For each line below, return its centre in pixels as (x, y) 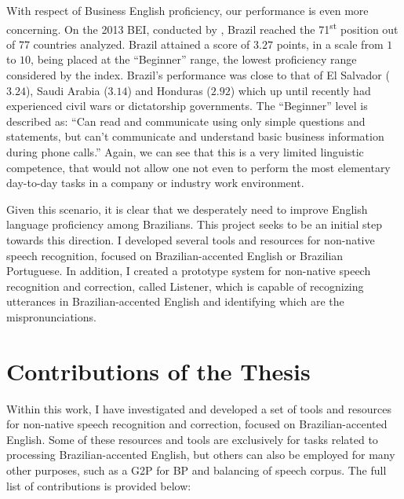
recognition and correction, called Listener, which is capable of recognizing (185, 286)
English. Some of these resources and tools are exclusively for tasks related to (192, 439)
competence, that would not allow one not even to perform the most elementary (198, 167)
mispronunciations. (51, 316)
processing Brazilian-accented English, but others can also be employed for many (201, 455)
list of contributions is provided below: (99, 485)
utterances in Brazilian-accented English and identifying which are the (175, 301)
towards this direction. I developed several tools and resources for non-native (191, 239)
